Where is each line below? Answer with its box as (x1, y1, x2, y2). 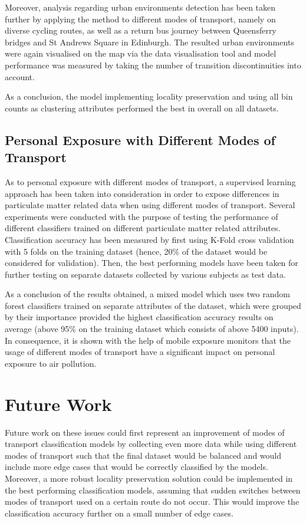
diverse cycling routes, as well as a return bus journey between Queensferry (5, 24, 277, 37)
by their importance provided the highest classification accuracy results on (5, 311, 274, 323)
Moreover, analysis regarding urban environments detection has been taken (5, 1, 276, 13)
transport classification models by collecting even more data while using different (5, 438, 297, 450)
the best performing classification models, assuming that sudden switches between (5, 483, 301, 496)
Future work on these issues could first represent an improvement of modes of (5, 426, 285, 438)
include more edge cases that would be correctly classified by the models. (5, 460, 268, 473)
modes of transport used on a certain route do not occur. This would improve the (5, 495, 300, 508)
